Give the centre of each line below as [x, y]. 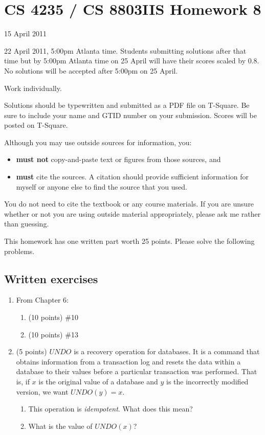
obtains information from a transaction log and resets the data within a [128, 361]
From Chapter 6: [42, 300]
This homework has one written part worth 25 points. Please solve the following [129, 241]
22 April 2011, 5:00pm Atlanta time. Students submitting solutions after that [125, 50]
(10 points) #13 [53, 334]
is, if [23, 381]
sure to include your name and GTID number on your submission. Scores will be [130, 115]
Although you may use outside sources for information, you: [98, 142]
